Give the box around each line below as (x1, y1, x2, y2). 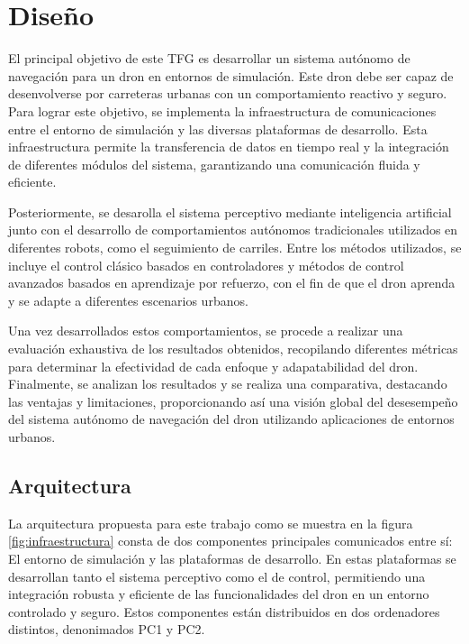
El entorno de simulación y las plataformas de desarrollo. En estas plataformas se (8, 548, 456, 567)
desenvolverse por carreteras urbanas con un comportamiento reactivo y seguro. (8, 84, 447, 103)
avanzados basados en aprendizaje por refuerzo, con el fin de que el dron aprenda (8, 273, 455, 292)
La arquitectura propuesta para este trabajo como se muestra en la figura (8, 513, 413, 532)
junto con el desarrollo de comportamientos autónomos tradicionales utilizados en (8, 220, 458, 239)
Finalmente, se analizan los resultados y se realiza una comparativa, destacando (8, 374, 447, 393)
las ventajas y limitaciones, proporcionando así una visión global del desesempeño (8, 391, 458, 410)
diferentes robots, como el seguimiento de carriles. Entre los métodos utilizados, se (8, 238, 462, 257)
